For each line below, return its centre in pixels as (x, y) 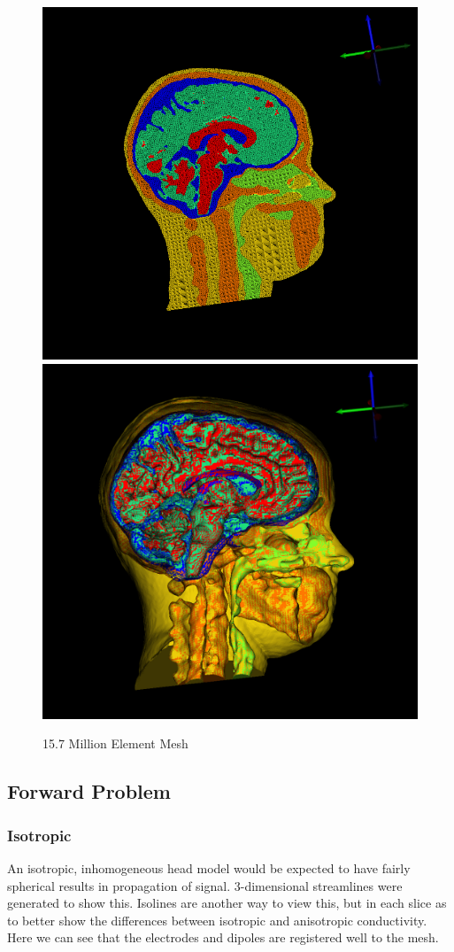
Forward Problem (89, 791)
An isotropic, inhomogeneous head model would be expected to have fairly (209, 868)
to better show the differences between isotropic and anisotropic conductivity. (217, 920)
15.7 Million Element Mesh (115, 743)
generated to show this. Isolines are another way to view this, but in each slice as (227, 903)
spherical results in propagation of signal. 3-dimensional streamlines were (205, 885)
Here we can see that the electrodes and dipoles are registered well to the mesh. (223, 937)
